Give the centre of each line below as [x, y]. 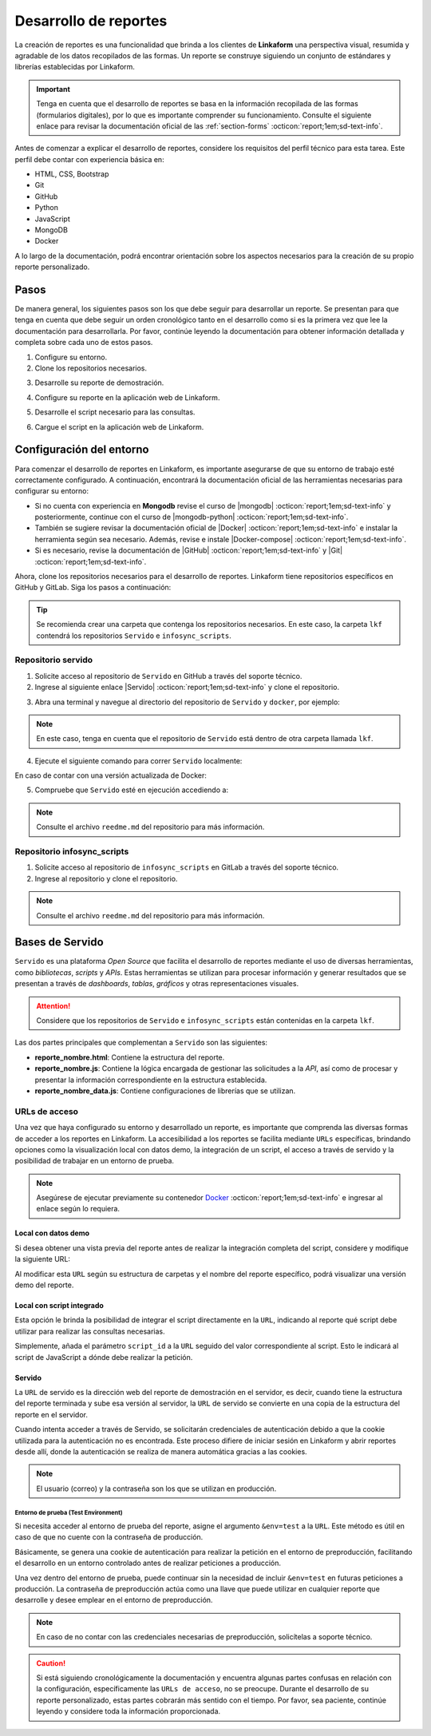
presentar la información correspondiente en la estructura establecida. [151, 1080]
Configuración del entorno [82, 450]
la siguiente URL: [43, 1259]
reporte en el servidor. [51, 1414]
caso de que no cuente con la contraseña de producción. [109, 1537]
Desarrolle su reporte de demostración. [99, 382]
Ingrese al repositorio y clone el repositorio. [106, 878]
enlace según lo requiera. [78, 1209]
